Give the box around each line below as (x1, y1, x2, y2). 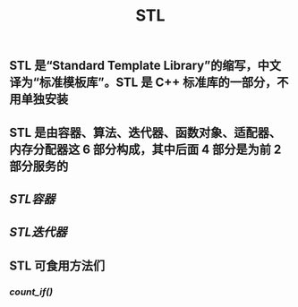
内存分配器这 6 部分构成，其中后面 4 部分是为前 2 (9, 141, 282, 157)
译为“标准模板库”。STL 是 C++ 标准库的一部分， (9, 75, 277, 90)
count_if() (9, 286, 54, 298)
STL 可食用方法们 (9, 258, 106, 273)
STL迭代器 (9, 225, 67, 240)
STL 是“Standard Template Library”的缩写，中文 (9, 58, 282, 73)
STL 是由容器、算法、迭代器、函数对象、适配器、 (9, 124, 282, 140)
